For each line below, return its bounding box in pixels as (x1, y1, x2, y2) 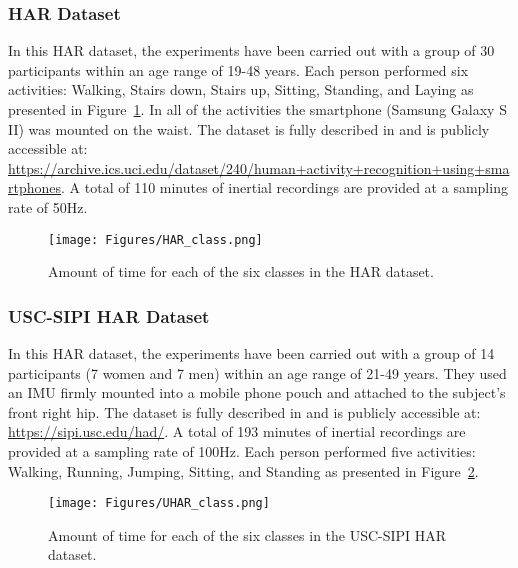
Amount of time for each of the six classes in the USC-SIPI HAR (48, 524, 447, 545)
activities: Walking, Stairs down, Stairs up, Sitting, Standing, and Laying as (8, 79, 474, 100)
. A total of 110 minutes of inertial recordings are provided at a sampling (61, 177, 508, 198)
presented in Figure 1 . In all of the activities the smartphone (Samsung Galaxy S (8, 99, 507, 119)
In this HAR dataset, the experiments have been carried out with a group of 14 (8, 343, 495, 364)
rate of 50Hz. (8, 196, 88, 217)
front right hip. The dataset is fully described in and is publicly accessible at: (8, 401, 481, 422)
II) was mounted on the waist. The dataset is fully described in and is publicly (8, 118, 490, 139)
